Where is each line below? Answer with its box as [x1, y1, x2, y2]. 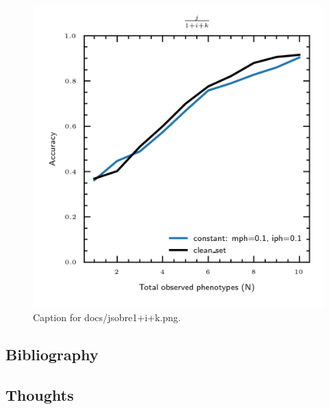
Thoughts [5, 384, 74, 405]
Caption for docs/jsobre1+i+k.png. [33, 309, 181, 324]
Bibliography [5, 343, 99, 364]
